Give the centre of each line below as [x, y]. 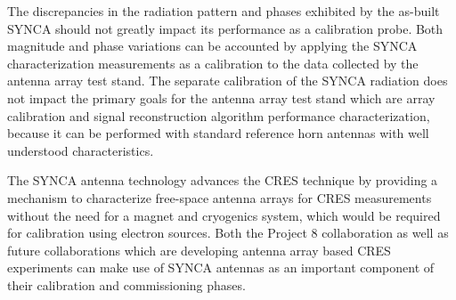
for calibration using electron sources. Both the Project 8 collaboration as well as [228, 233]
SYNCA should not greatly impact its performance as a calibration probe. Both [225, 28]
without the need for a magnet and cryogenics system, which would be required [224, 215]
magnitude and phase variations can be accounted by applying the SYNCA [212, 46]
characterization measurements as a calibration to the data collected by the [213, 63]
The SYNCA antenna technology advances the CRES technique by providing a [223, 180]
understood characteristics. [81, 150]
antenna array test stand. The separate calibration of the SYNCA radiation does [228, 81]
